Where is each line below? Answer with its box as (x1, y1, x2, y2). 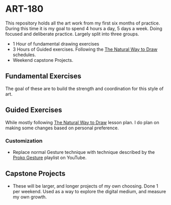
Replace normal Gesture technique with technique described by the (12, 149, 155, 155)
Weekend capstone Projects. (12, 57, 74, 63)
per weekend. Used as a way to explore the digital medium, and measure (12, 188, 166, 194)
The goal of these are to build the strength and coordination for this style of (5, 85, 164, 92)
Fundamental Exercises (5, 72, 82, 81)
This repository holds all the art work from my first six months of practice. (5, 20, 160, 26)
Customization (5, 138, 43, 145)
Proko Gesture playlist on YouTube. (12, 154, 87, 161)
